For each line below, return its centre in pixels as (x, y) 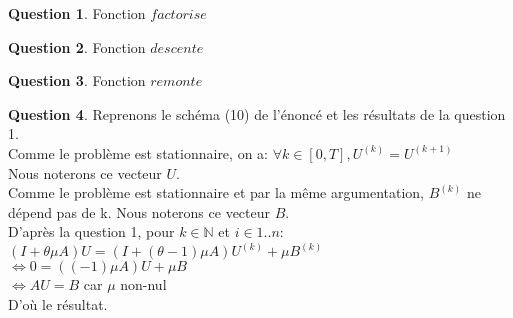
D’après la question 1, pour (91, 231)
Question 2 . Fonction (77, 46)
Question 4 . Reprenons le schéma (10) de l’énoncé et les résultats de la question (257, 113)
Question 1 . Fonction (77, 13)
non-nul (143, 284)
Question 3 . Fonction (77, 80)
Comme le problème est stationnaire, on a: (138, 152)
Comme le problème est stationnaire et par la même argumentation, (216, 192)
